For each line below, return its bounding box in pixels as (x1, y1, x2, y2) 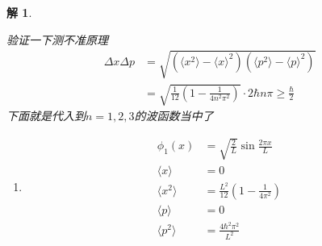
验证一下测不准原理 (6, 31, 108, 48)
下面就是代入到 (6, 107, 86, 124)
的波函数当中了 (134, 107, 214, 124)
